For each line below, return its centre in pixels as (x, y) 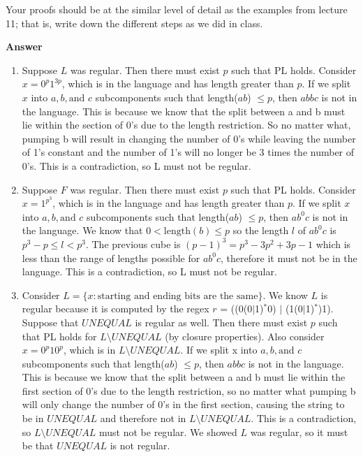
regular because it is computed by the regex (116, 309)
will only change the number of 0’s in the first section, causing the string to (183, 404)
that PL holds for (59, 336)
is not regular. (140, 445)
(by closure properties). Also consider (245, 336)
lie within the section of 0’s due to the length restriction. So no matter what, (186, 125)
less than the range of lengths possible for (111, 257)
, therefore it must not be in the (289, 257)
